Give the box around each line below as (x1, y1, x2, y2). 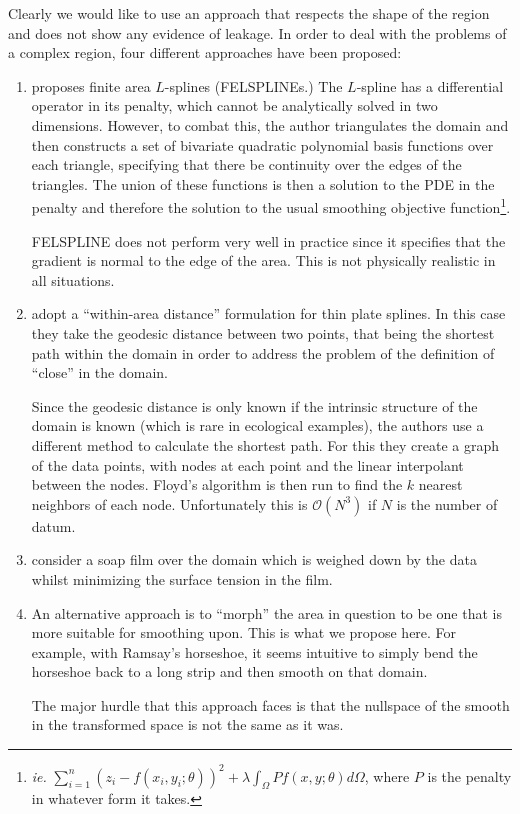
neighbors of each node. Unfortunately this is (31, 493, 308, 514)
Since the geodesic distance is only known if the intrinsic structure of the (31, 395, 478, 416)
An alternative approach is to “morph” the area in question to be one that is (31, 602, 502, 623)
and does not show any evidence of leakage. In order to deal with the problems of (8, 22, 507, 43)
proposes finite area (31, 75, 151, 96)
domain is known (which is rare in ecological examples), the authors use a (31, 415, 484, 436)
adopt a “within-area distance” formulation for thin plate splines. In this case (31, 303, 506, 324)
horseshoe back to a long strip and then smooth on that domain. (31, 661, 428, 682)
